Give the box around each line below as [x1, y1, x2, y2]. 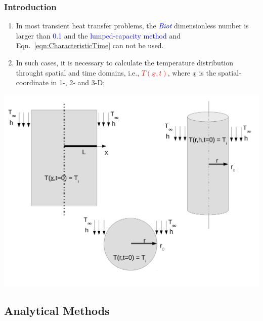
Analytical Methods [4, 303, 110, 318]
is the [199, 67, 216, 78]
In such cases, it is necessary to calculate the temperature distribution [16, 57, 234, 67]
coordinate [16, 77, 49, 88]
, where [167, 67, 191, 78]
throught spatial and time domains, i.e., [16, 67, 140, 78]
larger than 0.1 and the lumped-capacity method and [16, 30, 181, 41]
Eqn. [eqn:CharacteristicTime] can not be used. [16, 40, 164, 51]
